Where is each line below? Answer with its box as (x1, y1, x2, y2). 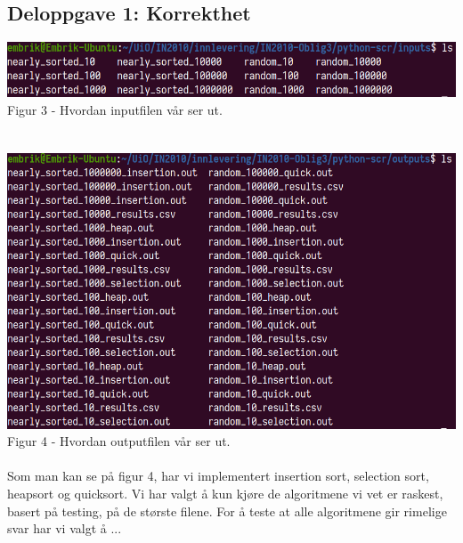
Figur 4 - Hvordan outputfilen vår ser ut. (7, 432, 231, 450)
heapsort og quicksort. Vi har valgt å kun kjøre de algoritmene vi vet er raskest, (7, 484, 443, 502)
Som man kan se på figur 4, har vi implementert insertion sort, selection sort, (7, 466, 429, 485)
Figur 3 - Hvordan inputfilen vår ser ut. (7, 100, 223, 118)
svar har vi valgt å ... (7, 519, 122, 538)
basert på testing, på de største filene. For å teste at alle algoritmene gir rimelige (7, 501, 447, 520)
